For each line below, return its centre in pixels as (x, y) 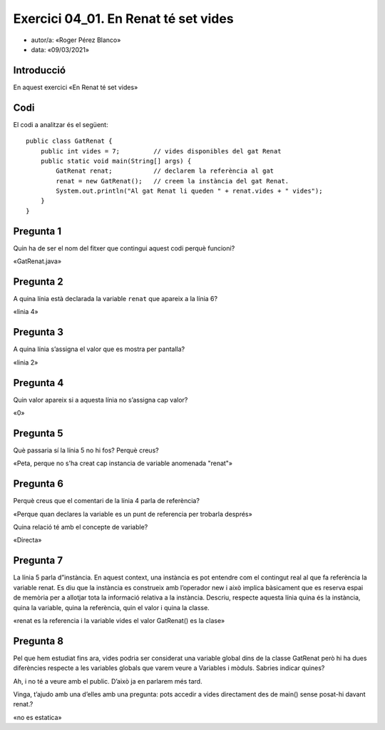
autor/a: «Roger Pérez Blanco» (76, 40)
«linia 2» (26, 362)
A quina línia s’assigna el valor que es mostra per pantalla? (99, 349)
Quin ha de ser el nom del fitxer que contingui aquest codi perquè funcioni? (124, 248)
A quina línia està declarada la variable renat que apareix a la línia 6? (115, 299)
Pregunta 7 (38, 561)
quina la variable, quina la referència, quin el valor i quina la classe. (111, 607)
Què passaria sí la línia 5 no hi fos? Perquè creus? (86, 450)
